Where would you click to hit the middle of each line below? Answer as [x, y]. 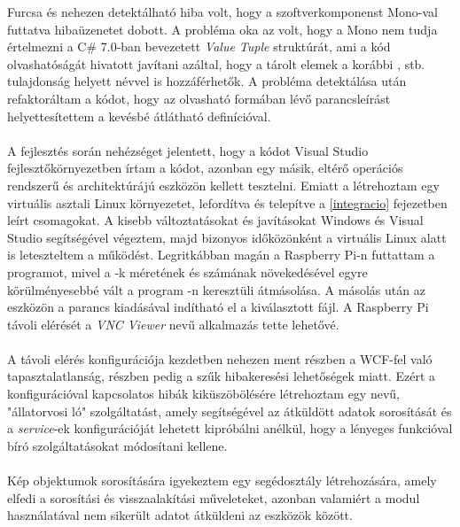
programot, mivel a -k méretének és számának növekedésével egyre [187, 271]
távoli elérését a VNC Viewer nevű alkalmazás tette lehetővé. [173, 324]
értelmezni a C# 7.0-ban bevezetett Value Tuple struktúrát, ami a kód [199, 46]
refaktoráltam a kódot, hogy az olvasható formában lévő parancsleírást [199, 98]
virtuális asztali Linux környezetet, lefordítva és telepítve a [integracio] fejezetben [227, 202]
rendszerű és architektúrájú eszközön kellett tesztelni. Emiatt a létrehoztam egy [223, 185]
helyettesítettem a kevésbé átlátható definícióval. [139, 116]
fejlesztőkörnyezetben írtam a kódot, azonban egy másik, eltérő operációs [205, 168]
